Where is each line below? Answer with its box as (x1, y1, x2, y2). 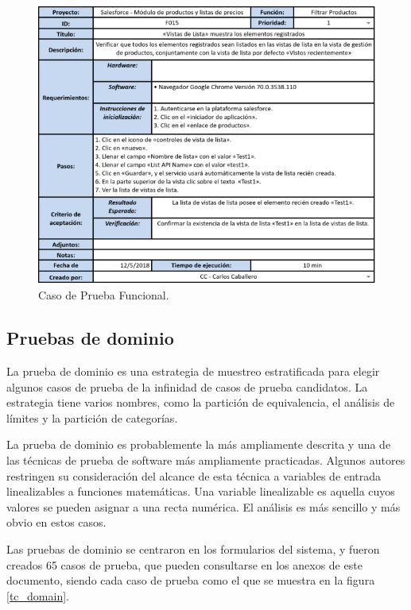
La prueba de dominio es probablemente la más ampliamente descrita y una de (6, 436, 391, 453)
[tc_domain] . (6, 587, 69, 604)
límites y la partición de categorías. (6, 409, 178, 426)
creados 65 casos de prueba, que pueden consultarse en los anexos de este (6, 556, 363, 573)
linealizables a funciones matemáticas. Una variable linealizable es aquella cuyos (6, 483, 395, 500)
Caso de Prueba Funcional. (38, 287, 169, 303)
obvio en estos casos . (6, 514, 107, 531)
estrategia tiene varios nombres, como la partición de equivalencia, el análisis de (6, 394, 395, 411)
